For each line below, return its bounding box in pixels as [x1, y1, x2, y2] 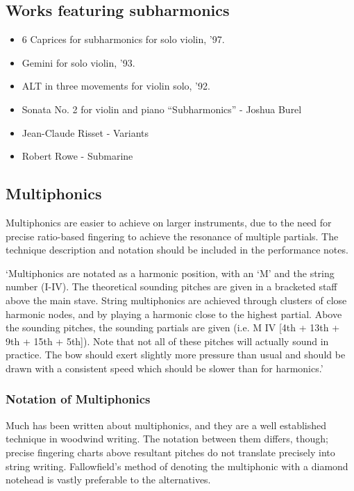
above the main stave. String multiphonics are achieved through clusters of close [6, 292, 347, 307]
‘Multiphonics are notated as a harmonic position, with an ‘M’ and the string [6, 265, 335, 280]
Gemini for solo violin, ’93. [22, 55, 135, 69]
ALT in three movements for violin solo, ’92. [22, 78, 210, 93]
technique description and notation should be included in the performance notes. [6, 242, 348, 257]
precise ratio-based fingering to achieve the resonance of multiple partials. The [6, 228, 339, 243]
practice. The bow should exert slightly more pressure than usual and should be [6, 347, 346, 362]
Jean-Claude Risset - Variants [22, 125, 149, 140]
